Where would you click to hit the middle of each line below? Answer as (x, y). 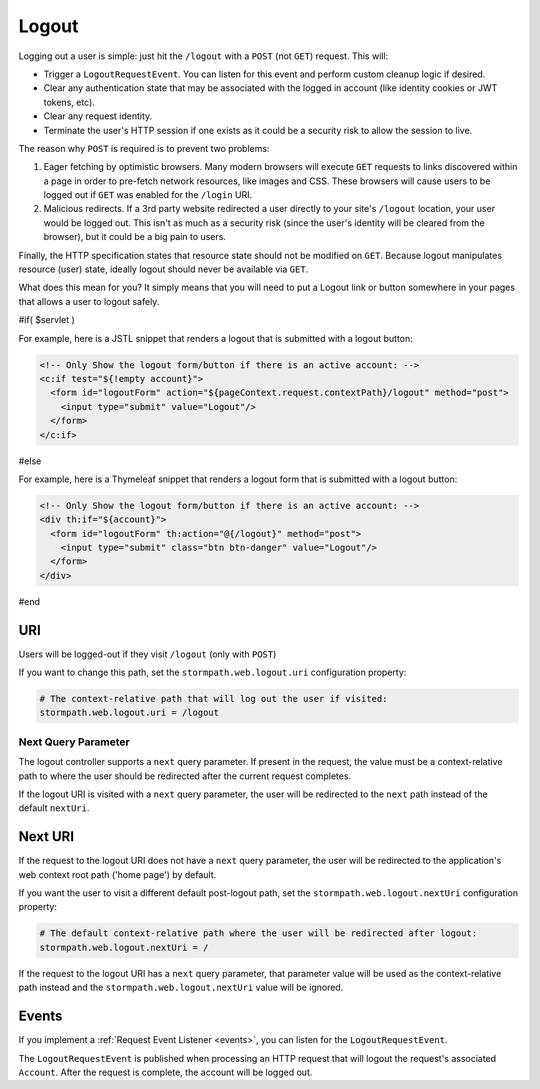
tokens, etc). (69, 102)
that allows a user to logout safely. (89, 301)
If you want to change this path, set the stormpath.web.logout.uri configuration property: (212, 672)
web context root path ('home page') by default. (117, 874)
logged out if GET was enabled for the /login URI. (148, 195)
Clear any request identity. (98, 116)
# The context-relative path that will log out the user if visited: (213, 699)
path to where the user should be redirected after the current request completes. (185, 776)
